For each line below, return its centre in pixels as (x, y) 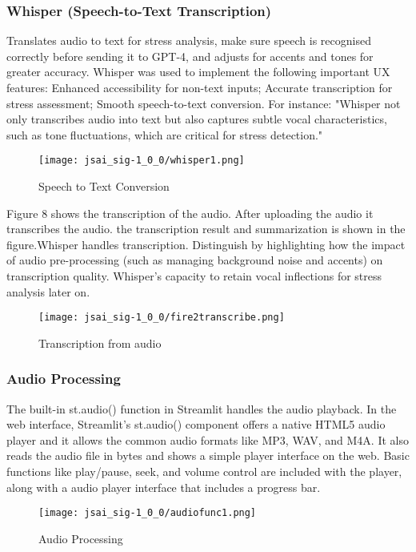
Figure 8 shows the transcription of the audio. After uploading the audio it (190, 213)
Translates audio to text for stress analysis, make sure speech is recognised (189, 40)
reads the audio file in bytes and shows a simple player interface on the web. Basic (208, 455)
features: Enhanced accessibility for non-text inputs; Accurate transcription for (200, 87)
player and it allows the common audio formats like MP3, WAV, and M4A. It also (208, 439)
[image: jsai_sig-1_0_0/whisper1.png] (142, 161)
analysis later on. (48, 291)
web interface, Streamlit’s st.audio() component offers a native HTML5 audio (196, 424)
